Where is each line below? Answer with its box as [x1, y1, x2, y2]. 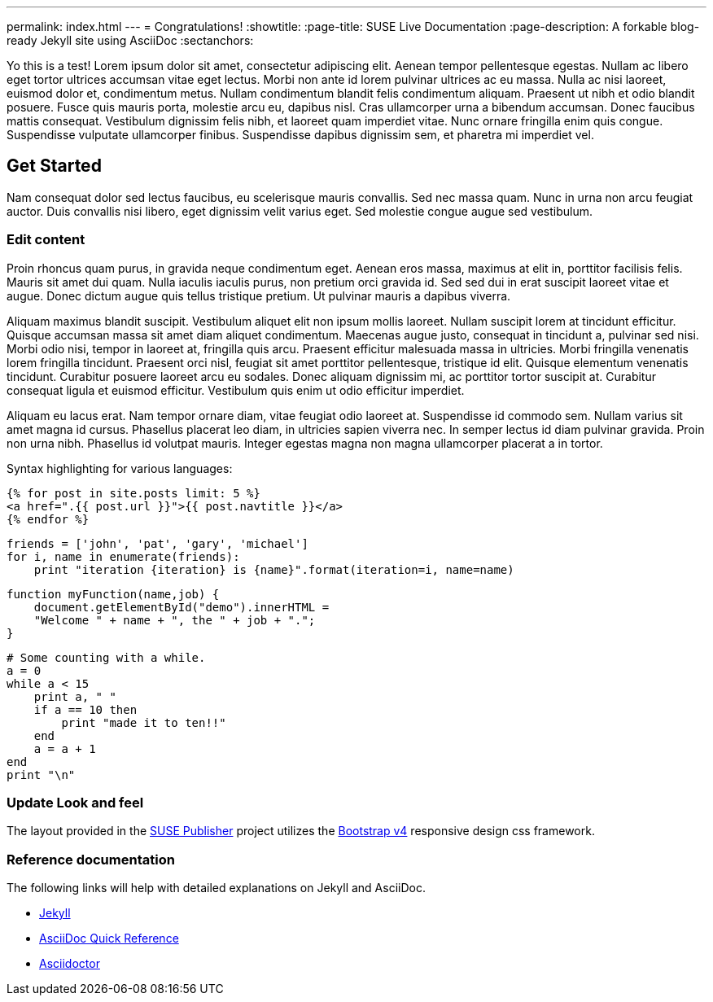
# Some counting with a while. [7, 650, 206, 664]
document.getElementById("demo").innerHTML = [33, 600, 330, 614]
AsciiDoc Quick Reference [39, 931, 179, 946]
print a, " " [33, 689, 116, 703]
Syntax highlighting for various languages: [7, 461, 233, 475]
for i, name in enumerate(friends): [7, 549, 240, 563]
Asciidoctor [39, 956, 100, 971]
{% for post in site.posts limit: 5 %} [7, 486, 260, 500]
